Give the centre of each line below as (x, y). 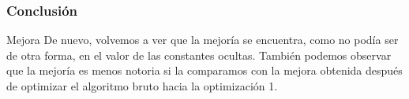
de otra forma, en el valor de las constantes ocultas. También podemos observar (199, 55)
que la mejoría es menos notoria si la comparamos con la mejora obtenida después (204, 70)
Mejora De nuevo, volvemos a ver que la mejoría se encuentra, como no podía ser (203, 40)
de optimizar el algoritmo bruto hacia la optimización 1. (142, 86)
